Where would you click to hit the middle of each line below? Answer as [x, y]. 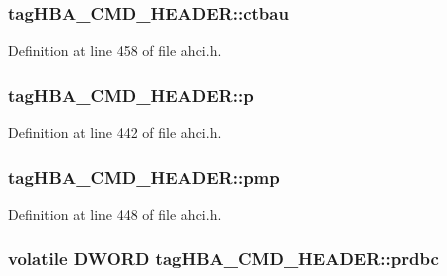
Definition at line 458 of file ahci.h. [115, 50]
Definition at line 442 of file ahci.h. [115, 132]
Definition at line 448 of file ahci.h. [115, 213]
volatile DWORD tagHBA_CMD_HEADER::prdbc [223, 258]
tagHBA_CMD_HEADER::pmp [144, 176]
